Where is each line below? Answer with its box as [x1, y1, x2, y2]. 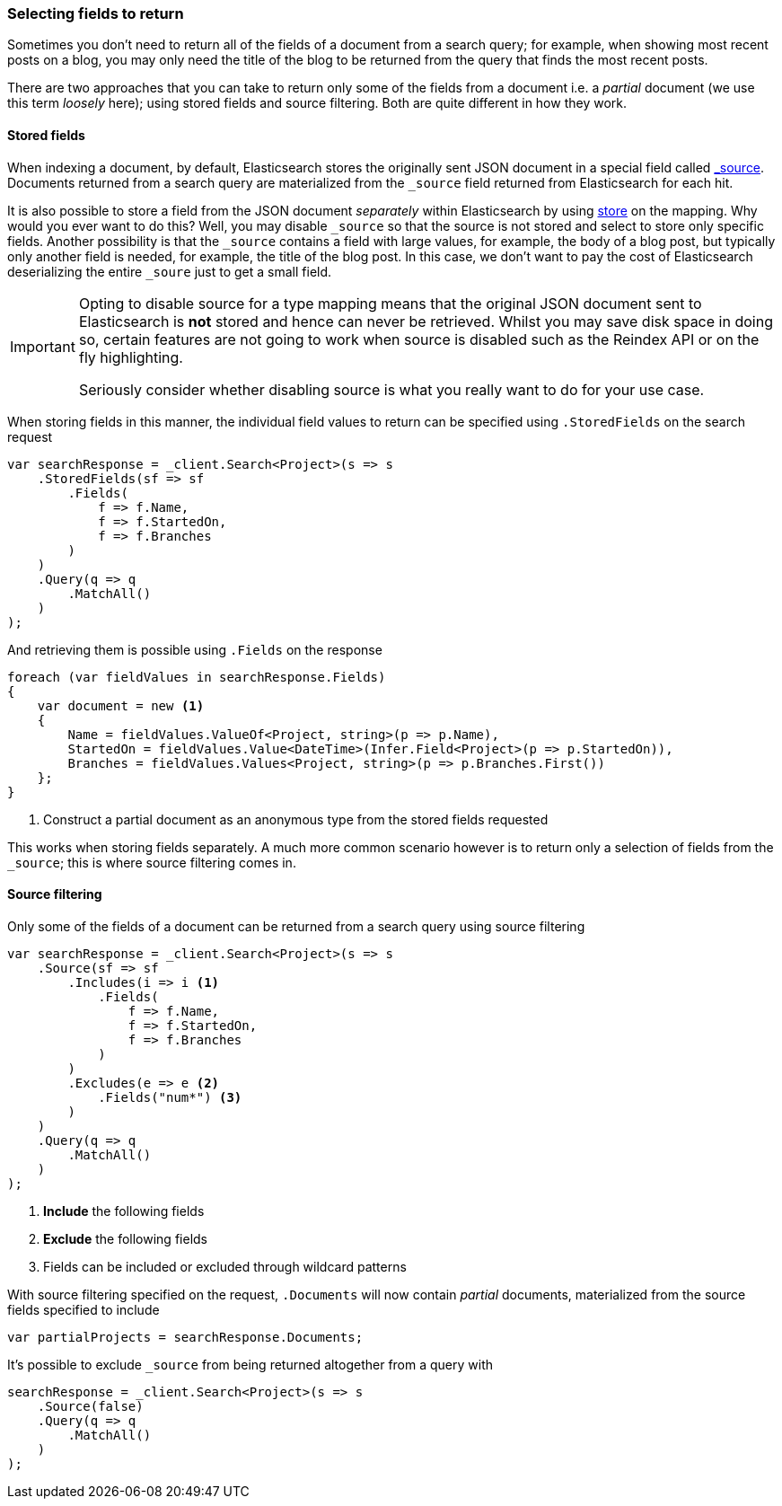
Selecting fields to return [7, 4, 184, 22]
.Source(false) [37, 1398, 144, 1414]
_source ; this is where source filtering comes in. [7, 854, 296, 870]
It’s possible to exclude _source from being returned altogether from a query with [7, 1356, 494, 1372]
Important [10, 337, 75, 356]
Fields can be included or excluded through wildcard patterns [43, 1258, 407, 1274]
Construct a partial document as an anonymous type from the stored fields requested [43, 811, 549, 827]
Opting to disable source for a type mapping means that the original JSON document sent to [78, 294, 702, 313]
